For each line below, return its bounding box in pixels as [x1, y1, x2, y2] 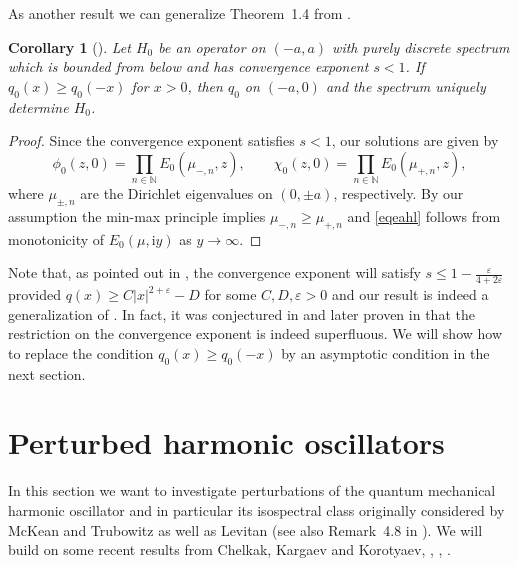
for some [204, 284, 257, 305]
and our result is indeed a [331, 284, 489, 305]
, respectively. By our [333, 183, 464, 204]
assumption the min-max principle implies [8, 205, 266, 226]
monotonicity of [8, 228, 105, 249]
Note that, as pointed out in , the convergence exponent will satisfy [8, 262, 421, 283]
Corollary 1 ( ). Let [8, 36, 131, 57]
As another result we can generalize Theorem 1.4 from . [8, 3, 351, 23]
